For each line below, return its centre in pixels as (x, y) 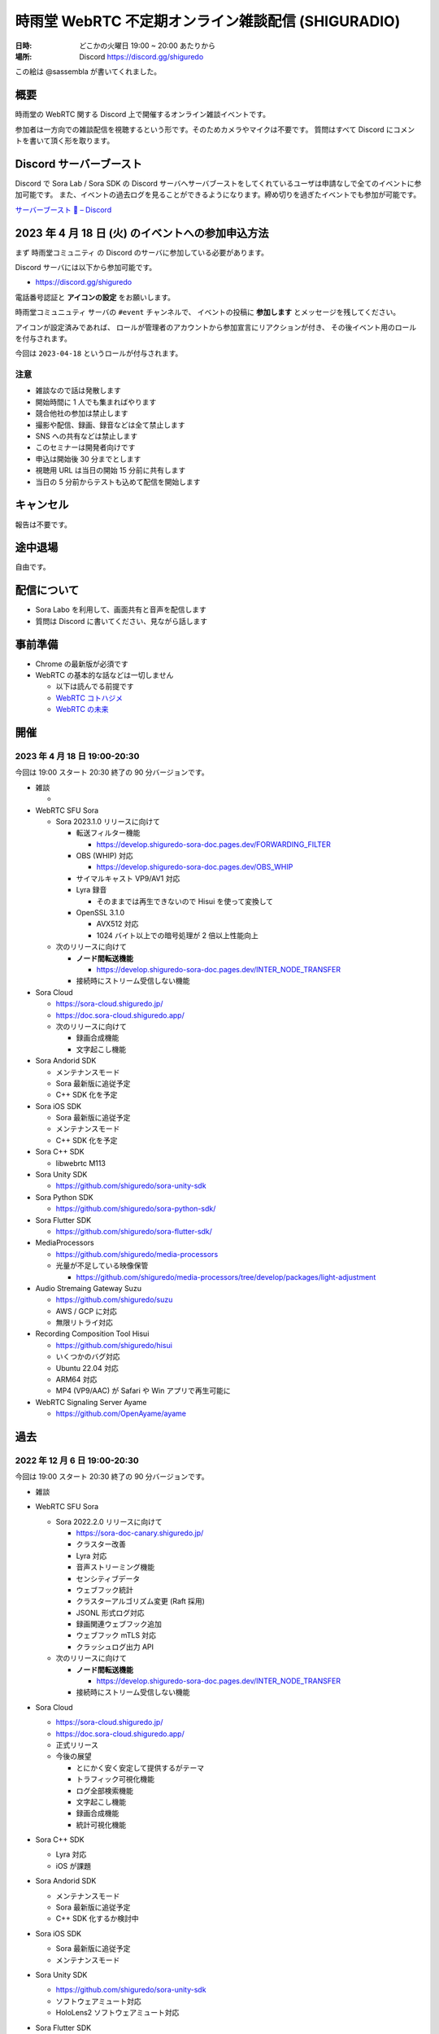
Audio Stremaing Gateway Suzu (89, 1288)
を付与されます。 (43, 338)
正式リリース (77, 1744)
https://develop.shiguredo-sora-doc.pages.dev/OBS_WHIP (195, 867)
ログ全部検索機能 (104, 1791)
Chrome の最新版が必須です (82, 664)
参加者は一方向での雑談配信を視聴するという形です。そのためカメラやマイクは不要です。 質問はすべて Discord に (204, 129)
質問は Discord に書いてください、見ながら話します (121, 621)
